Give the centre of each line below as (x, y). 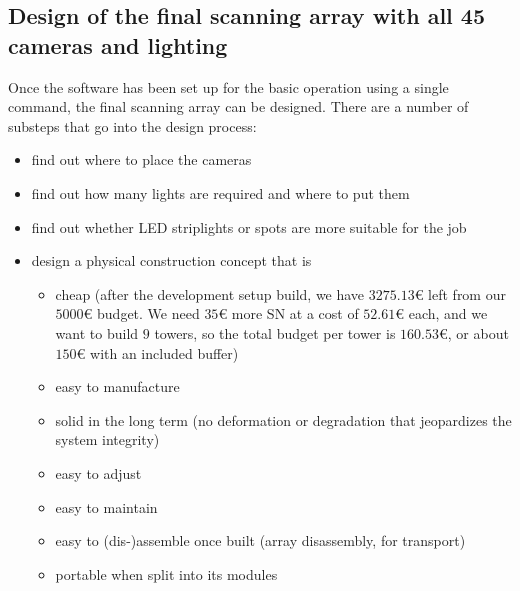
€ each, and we (441, 313)
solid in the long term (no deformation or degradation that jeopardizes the (283, 419)
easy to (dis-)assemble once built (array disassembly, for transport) (260, 540)
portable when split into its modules (166, 573)
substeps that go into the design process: (132, 125)
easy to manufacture (117, 386)
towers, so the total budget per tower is (275, 332)
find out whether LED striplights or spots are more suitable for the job (249, 226)
